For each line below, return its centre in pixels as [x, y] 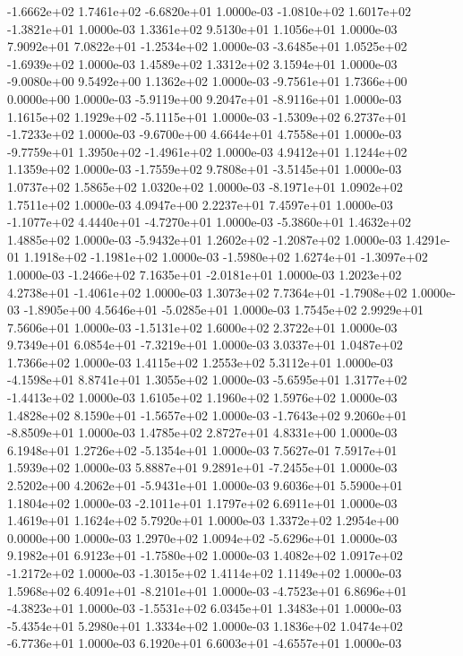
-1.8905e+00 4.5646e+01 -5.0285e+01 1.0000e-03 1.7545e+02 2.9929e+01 [224, 310]
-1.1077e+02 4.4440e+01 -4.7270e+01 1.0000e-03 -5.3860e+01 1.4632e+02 [210, 222]
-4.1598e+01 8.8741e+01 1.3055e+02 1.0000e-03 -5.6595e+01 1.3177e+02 [207, 380]
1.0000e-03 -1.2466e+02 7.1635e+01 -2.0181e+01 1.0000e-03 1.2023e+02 [205, 274]
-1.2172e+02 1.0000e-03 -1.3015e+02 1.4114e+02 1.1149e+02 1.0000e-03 [205, 573]
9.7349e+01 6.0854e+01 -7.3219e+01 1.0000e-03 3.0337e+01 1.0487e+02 [205, 345]
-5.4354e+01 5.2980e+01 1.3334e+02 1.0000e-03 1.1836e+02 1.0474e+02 [205, 625]
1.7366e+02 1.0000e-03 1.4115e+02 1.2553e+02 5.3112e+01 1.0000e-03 [200, 362]
